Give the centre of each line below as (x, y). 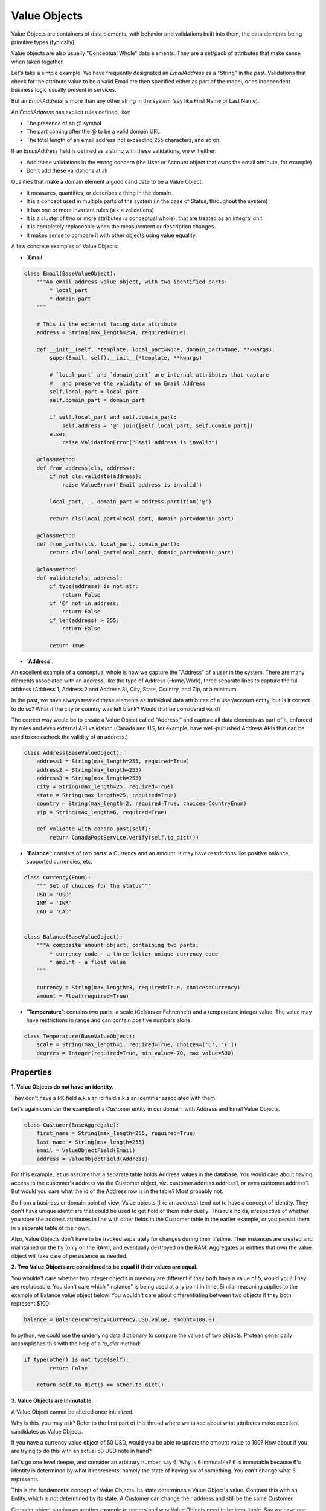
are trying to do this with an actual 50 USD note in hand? (81, 1451)
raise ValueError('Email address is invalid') (132, 485)
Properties (31, 1073)
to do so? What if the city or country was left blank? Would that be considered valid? (116, 709)
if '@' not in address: (85, 603)
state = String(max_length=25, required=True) (107, 795)
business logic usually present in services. (64, 89)
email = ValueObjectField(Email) (86, 1150)
